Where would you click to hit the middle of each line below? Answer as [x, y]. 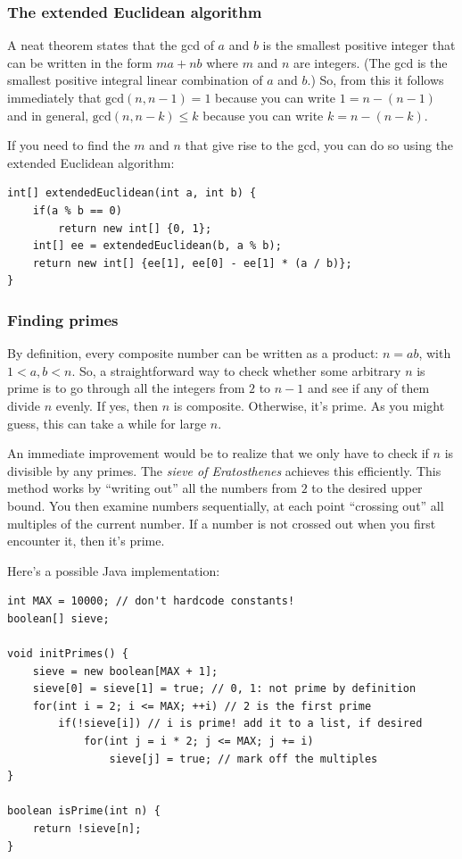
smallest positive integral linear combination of [135, 80]
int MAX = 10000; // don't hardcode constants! [151, 601]
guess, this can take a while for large [107, 423]
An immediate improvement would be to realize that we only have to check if [218, 453]
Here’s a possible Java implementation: [114, 570]
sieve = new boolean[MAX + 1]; [125, 671]
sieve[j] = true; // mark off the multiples [243, 759]
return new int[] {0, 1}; [135, 228]
